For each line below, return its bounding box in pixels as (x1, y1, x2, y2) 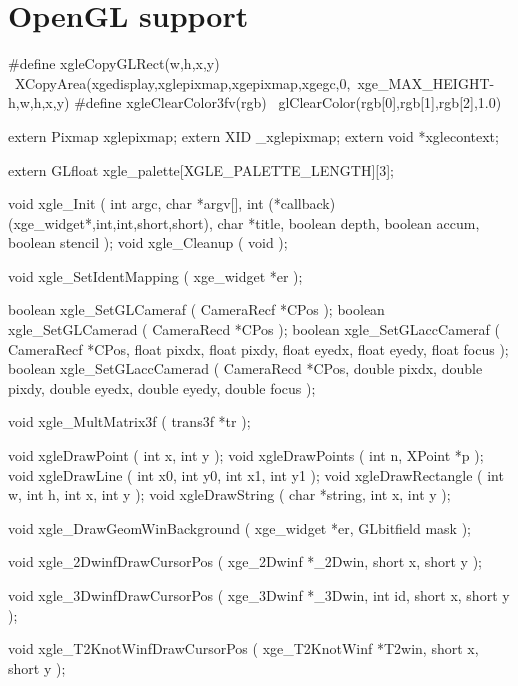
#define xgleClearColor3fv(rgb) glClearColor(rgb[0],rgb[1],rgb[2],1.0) (74, 92, 502, 113)
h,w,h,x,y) (8, 92, 70, 113)
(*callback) (268, 193, 336, 214)
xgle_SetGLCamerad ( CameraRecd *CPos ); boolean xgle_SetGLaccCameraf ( (8, 319, 500, 340)
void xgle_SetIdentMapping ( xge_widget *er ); (8, 265, 303, 286)
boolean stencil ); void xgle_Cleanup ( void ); (8, 232, 288, 253)
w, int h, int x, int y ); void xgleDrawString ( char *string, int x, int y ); (8, 484, 451, 505)
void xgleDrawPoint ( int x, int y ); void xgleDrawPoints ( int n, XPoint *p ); (8, 445, 484, 466)
